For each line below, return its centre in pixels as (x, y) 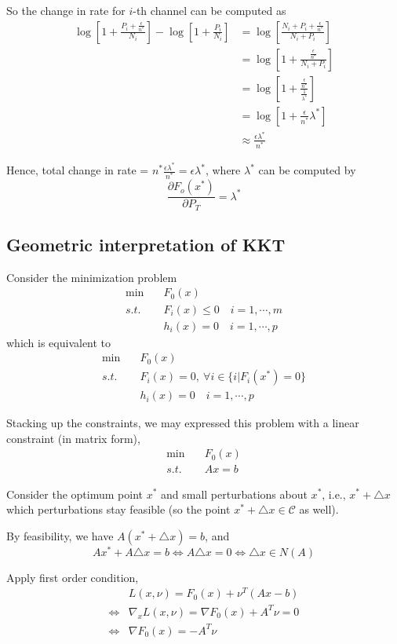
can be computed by (307, 170)
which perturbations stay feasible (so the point (118, 509)
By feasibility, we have (60, 535)
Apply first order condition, (73, 577)
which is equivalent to (59, 342)
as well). (319, 509)
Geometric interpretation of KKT (146, 245)
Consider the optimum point (75, 494)
